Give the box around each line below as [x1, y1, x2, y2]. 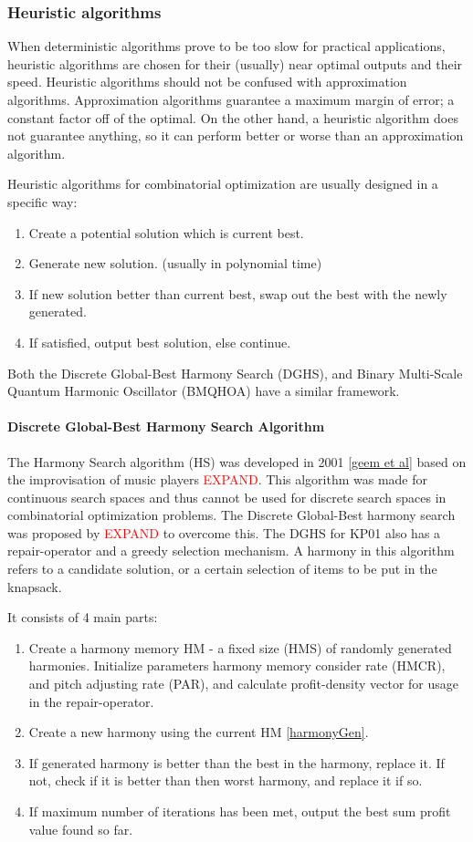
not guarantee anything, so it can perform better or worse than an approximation [7, 126, 464, 145]
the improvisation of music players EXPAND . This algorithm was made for [7, 470, 428, 489]
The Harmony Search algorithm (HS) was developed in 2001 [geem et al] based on [7, 452, 467, 471]
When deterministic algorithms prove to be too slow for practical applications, [7, 36, 446, 56]
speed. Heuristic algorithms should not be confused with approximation [7, 72, 407, 91]
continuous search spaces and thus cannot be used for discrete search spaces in [7, 487, 447, 506]
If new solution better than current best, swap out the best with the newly [28, 284, 447, 303]
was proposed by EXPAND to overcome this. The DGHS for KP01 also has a [7, 523, 441, 542]
